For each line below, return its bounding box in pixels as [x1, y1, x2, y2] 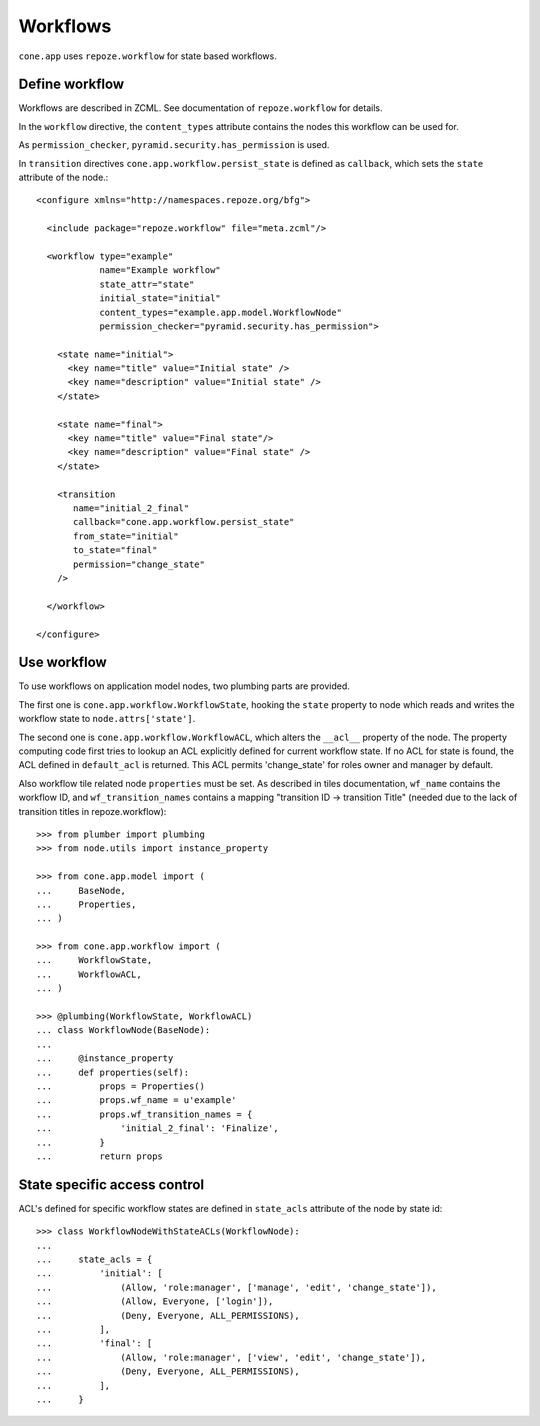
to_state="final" [73, 545, 158, 556]
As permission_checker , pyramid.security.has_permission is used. [18, 139, 330, 151]
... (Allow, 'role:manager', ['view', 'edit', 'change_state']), [36, 1351, 427, 1363]
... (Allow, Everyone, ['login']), [36, 1296, 274, 1307]
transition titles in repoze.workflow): [18, 805, 167, 817]
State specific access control [18, 1176, 205, 1193]
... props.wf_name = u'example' [36, 1095, 237, 1106]
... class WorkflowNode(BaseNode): [36, 1025, 211, 1036]
